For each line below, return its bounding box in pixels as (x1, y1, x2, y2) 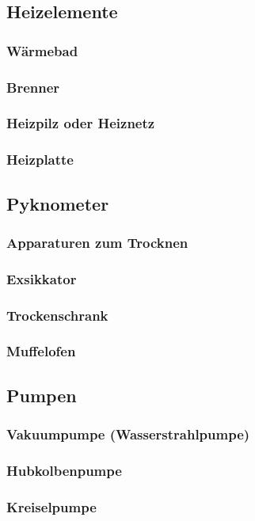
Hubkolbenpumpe (6, 460, 122, 480)
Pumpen (6, 382, 77, 407)
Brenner (6, 77, 60, 97)
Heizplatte (6, 150, 74, 169)
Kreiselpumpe (6, 496, 97, 516)
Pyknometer (6, 191, 109, 215)
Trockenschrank (6, 305, 108, 325)
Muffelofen (6, 341, 76, 361)
